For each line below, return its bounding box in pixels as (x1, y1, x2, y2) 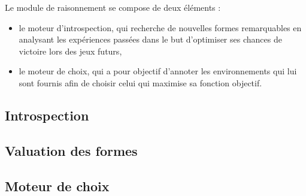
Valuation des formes (5, 141, 138, 159)
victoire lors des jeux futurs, (19, 44, 122, 57)
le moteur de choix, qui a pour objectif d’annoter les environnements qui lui (19, 65, 297, 77)
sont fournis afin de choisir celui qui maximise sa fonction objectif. (19, 76, 262, 89)
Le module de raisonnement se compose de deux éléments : (5, 1, 221, 13)
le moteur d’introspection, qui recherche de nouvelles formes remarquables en (19, 21, 302, 34)
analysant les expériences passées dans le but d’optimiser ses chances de (19, 33, 282, 46)
